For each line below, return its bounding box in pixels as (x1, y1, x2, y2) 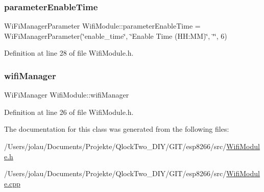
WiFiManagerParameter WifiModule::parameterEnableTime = (4, 20, 201, 31)
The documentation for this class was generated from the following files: (4, 124, 229, 134)
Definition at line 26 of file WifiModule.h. (4, 106, 134, 117)
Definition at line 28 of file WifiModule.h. (4, 47, 134, 58)
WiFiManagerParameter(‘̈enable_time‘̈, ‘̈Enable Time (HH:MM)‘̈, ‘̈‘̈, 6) (4, 30, 227, 41)
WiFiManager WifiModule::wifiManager (4, 89, 129, 100)
